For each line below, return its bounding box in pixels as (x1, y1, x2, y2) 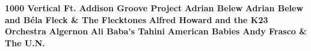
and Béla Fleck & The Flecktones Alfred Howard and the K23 (5, 13, 268, 26)
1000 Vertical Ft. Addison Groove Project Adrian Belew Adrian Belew (5, 2, 304, 14)
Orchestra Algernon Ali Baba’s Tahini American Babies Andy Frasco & (5, 25, 307, 37)
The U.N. (5, 36, 45, 49)
